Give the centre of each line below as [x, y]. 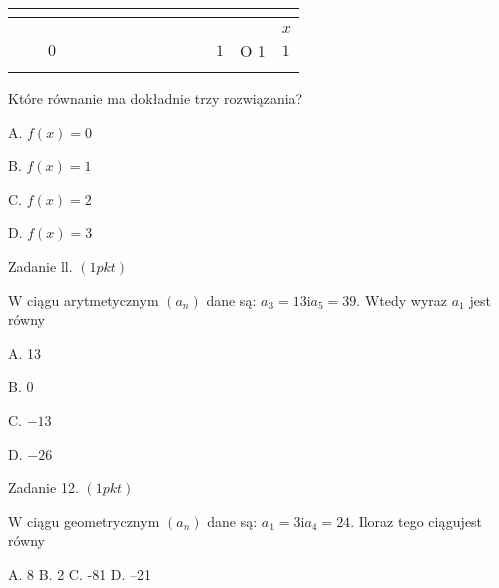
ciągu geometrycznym [93, 520]
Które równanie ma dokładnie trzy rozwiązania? [155, 98]
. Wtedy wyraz [402, 299]
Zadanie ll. [40, 265]
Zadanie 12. [43, 487]
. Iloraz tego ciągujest [416, 520]
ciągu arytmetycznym [93, 299]
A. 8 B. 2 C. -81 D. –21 [80, 573]
